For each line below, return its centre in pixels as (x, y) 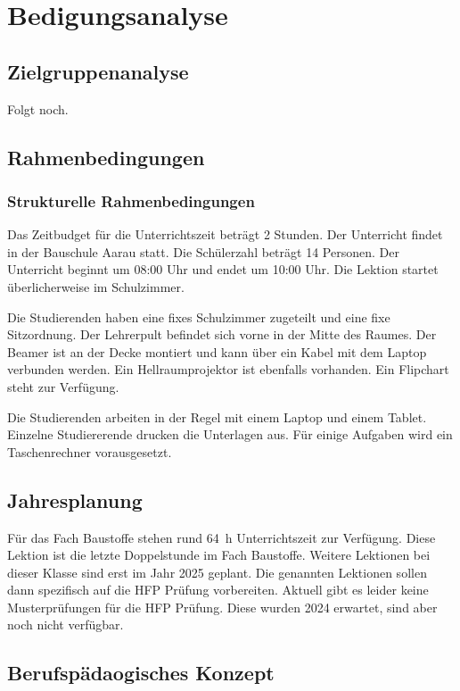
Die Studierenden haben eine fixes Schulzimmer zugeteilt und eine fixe (199, 316)
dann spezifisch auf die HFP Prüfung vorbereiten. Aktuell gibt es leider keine (218, 590)
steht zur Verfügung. (63, 386)
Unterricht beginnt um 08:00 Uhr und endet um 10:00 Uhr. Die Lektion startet (223, 269)
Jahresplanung (75, 500)
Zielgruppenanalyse (98, 71)
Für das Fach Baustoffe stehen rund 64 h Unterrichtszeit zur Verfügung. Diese (222, 537)
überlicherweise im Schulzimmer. (96, 286)
